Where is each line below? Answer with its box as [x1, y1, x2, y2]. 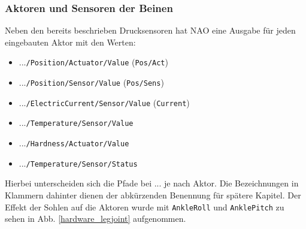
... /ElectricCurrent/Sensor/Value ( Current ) [19, 96, 190, 109]
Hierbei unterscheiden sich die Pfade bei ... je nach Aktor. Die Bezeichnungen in [5, 177, 299, 189]
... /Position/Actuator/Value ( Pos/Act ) [19, 56, 168, 68]
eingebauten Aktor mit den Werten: [5, 35, 136, 48]
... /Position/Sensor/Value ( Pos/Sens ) [19, 76, 164, 89]
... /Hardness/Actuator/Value [19, 137, 129, 149]
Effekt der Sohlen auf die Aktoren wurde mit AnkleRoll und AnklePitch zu [5, 200, 284, 213]
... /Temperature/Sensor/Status [19, 156, 138, 169]
